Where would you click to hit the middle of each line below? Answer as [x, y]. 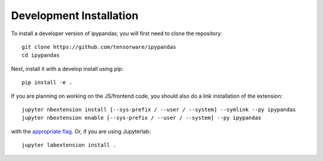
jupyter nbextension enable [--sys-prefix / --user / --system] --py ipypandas [141, 118]
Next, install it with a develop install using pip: [67, 69]
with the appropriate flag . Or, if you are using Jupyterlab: [81, 131]
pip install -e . [47, 83]
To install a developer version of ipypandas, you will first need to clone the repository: [117, 33]
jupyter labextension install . [69, 145]
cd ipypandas [41, 55]
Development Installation [75, 16]
